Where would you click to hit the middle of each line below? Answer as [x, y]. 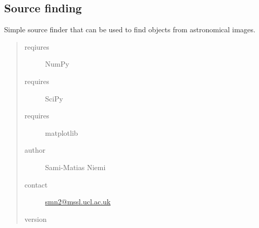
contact [36, 184]
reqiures [37, 46]
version [35, 219]
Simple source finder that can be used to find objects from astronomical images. [130, 29]
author [35, 150]
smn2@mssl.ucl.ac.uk [78, 202]
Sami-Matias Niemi [75, 167]
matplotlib [61, 132]
